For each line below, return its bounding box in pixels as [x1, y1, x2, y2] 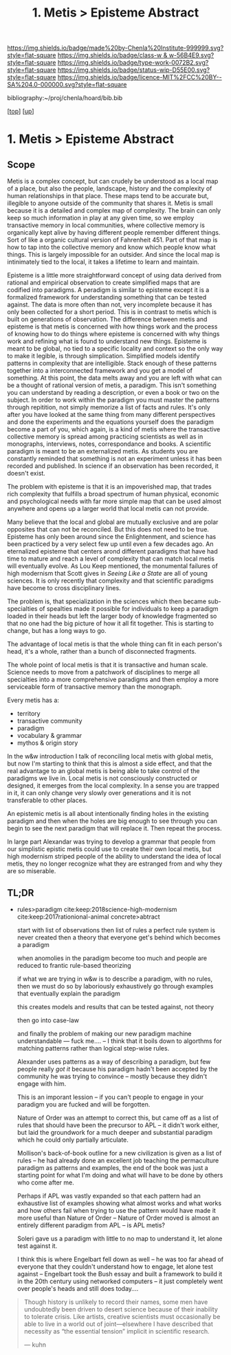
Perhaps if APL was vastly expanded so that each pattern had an [16, 1192, 201, 1200]
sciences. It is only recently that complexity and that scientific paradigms [7, 576, 214, 585]
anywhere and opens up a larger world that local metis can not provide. [7, 505, 210, 513]
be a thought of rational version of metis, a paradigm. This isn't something [7, 381, 217, 389]
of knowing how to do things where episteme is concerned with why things [7, 330, 220, 338]
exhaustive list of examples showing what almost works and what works [16, 1199, 222, 1207]
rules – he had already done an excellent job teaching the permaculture [16, 1156, 219, 1164]
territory [16, 710, 41, 718]
